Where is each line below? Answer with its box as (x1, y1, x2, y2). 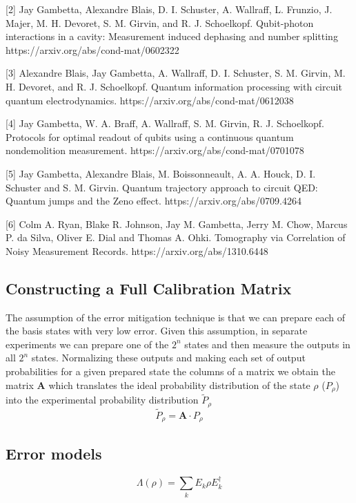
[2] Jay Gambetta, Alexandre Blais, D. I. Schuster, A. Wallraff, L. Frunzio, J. (6, 2, 333, 16)
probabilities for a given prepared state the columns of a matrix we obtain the (6, 364, 335, 379)
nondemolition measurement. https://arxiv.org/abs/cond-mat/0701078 (6, 143, 304, 158)
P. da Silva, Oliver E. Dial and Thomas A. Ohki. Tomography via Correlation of (6, 230, 346, 245)
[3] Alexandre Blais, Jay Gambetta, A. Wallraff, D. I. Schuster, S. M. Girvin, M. (6, 66, 346, 80)
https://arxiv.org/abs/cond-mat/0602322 (6, 42, 179, 57)
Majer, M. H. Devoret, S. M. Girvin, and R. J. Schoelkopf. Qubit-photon (6, 15, 314, 30)
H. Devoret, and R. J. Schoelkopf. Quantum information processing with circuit (6, 79, 342, 93)
